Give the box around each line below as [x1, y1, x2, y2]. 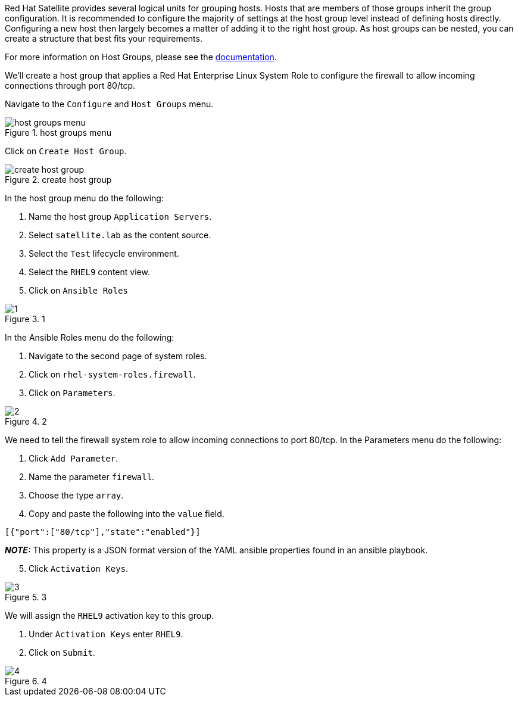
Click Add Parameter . [29, 453, 118, 463]
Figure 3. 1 [5, 314, 45, 324]
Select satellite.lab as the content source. [29, 230, 211, 240]
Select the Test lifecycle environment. [29, 248, 179, 258]
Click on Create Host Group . [5, 146, 127, 156]
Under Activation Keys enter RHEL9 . [29, 629, 183, 639]
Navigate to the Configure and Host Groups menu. [5, 99, 214, 109]
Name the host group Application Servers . [29, 211, 212, 222]
